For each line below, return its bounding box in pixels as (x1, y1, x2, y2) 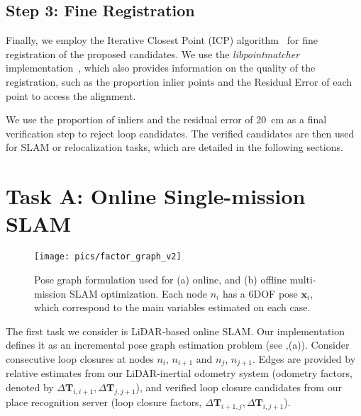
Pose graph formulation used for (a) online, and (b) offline (34, 271, 287, 286)
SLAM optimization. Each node (69, 286, 208, 300)
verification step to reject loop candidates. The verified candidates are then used (6, 125, 355, 140)
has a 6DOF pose (222, 286, 298, 300)
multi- (289, 271, 316, 286)
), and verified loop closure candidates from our (135, 379, 342, 394)
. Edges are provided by (252, 351, 356, 366)
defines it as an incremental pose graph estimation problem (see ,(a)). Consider (6, 337, 350, 352)
